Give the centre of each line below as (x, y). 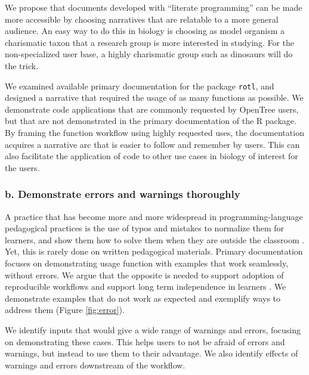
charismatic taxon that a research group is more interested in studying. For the (150, 42)
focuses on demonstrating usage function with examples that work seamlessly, (147, 263)
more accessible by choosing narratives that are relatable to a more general (142, 19)
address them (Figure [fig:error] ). (65, 310)
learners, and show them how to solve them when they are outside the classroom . (155, 239)
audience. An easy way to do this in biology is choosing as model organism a (145, 31)
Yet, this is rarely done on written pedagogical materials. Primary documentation (154, 251)
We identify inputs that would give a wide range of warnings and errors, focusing (153, 329)
